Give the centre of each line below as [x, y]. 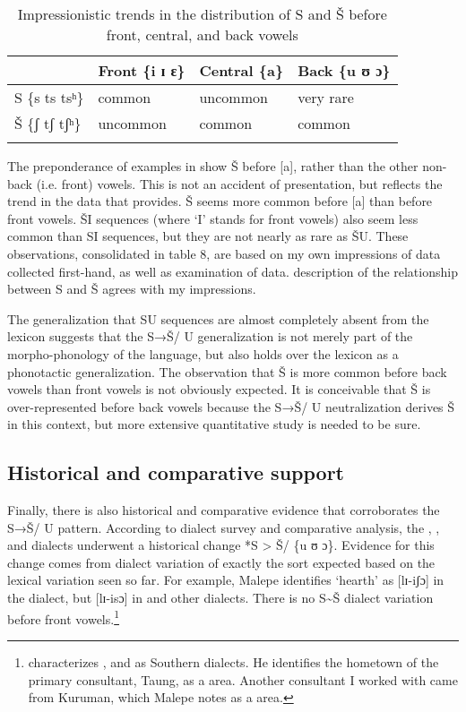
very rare [326, 97]
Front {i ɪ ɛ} [142, 70]
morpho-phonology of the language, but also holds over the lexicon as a [203, 353]
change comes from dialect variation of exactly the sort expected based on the [221, 562]
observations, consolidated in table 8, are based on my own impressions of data [224, 253]
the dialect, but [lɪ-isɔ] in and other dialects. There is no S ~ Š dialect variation [220, 598]
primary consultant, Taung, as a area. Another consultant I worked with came [243, 679]
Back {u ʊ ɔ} [344, 70]
